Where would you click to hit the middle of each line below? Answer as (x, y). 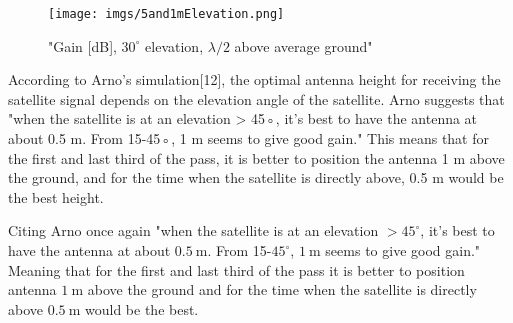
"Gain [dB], (82, 45)
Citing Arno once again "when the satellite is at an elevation (193, 230)
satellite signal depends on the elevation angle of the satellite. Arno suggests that (256, 98)
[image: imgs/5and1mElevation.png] (166, 14)
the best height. (56, 196)
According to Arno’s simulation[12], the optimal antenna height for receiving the (254, 79)
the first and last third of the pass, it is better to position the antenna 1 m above (256, 157)
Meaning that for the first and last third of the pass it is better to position (236, 269)
